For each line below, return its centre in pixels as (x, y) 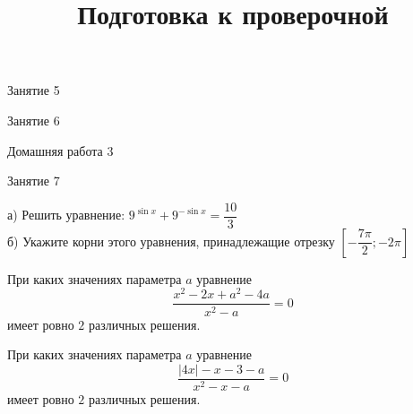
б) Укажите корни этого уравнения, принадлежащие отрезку (171, 241)
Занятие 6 (34, 120)
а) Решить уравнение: (66, 215)
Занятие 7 (34, 181)
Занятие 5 (34, 90)
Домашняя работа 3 (60, 150)
